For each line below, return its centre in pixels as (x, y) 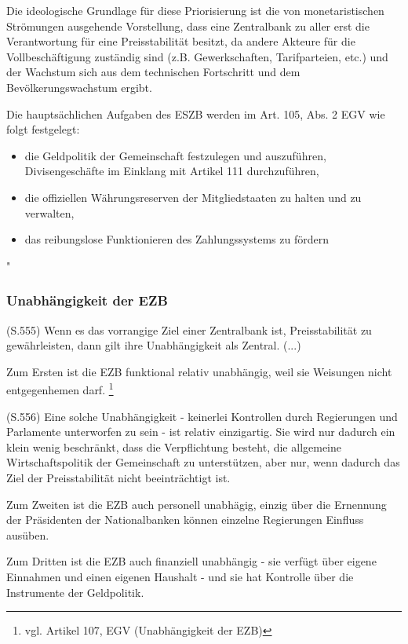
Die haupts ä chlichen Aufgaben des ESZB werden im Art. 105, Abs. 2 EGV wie (196, 113)
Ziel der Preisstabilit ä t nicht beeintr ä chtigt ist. (118, 477)
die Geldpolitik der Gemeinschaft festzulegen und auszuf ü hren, (175, 155)
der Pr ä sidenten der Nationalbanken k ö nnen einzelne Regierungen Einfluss (185, 520)
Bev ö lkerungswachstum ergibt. (79, 87)
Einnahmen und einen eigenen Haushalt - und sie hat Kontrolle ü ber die (180, 576)
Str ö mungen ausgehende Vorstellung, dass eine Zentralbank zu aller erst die (188, 26)
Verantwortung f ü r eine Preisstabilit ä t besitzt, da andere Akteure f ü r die (181, 41)
